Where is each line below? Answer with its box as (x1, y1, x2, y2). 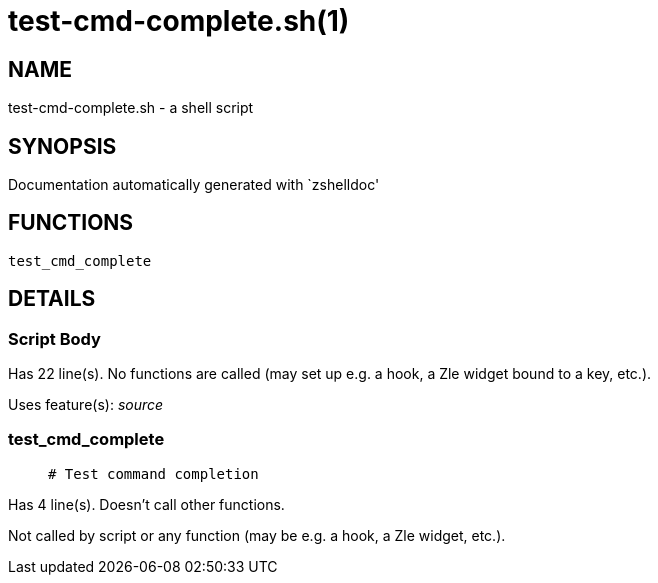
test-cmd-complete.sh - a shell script (8, 99, 254, 117)
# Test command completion (48, 465, 259, 482)
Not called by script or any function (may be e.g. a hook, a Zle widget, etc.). (8, 526, 506, 544)
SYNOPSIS (8, 133, 117, 159)
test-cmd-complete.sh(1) (8, 4, 350, 38)
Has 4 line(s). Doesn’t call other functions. (8, 495, 285, 513)
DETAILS (8, 286, 96, 312)
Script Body (8, 328, 101, 349)
